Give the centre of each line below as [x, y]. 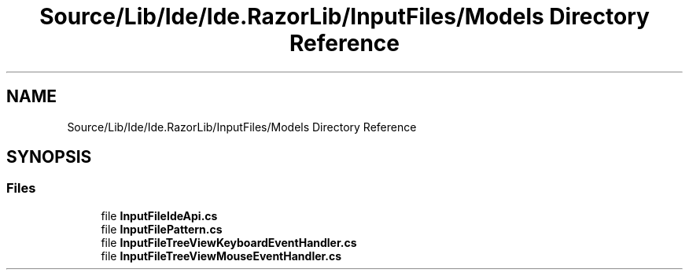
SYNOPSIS [49, 157]
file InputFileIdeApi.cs [159, 215]
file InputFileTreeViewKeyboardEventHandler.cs [229, 242]
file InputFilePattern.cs [162, 229]
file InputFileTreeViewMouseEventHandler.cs [221, 256]
